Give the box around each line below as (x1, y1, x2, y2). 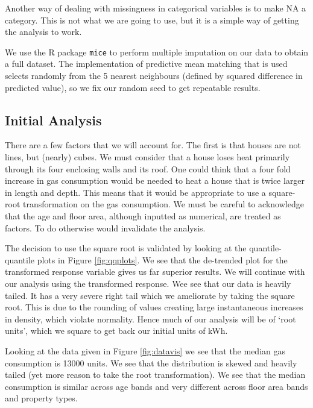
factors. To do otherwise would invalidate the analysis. (5, 221, 206, 234)
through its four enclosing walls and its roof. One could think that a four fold (5, 162, 291, 175)
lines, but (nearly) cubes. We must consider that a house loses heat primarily (5, 151, 290, 163)
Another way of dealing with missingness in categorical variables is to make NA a (5, 2, 306, 14)
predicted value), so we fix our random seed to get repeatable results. (5, 81, 261, 93)
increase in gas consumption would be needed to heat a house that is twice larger (5, 174, 305, 187)
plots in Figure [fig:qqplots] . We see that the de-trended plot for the (37, 253, 288, 266)
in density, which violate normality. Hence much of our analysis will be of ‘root (5, 312, 296, 325)
